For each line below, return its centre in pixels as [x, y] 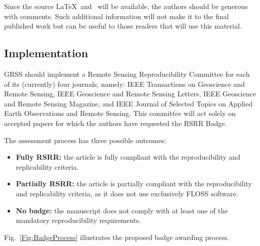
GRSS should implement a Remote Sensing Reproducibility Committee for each [127, 74]
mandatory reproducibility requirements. [78, 220]
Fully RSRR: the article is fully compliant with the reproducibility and [128, 157]
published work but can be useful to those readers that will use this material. [123, 26]
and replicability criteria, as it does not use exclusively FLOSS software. [127, 193]
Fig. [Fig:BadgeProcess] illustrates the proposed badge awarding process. [117, 237]
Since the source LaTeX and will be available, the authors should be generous [126, 6]
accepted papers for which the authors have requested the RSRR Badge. [115, 123]
